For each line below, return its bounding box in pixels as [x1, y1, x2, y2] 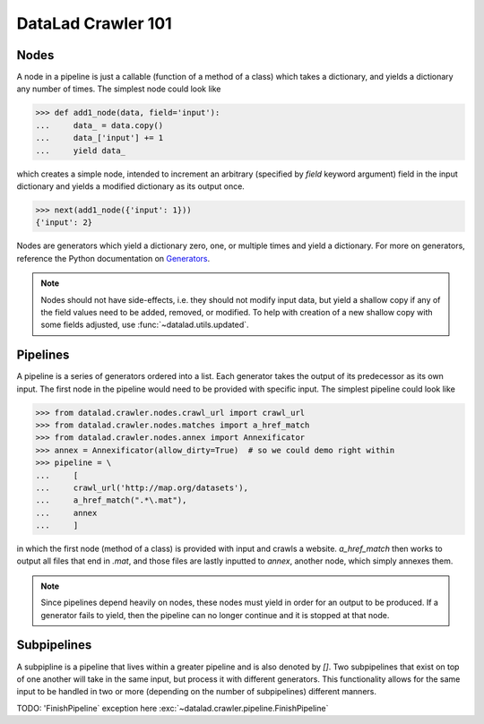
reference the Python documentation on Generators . [16, 253, 211, 263]
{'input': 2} [35, 218, 93, 228]
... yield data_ [35, 145, 125, 156]
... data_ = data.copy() [35, 120, 164, 130]
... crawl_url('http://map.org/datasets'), [35, 482, 248, 493]
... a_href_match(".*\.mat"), [35, 496, 187, 505]
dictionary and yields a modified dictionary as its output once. [16, 180, 246, 192]
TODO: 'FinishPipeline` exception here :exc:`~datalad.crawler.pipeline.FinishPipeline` [16, 702, 329, 713]
